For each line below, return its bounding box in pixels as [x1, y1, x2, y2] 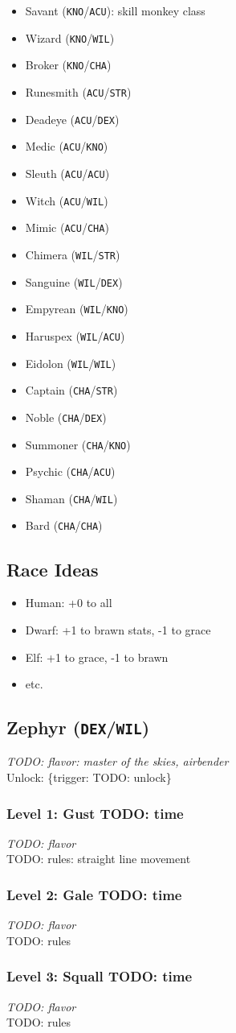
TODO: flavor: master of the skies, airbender [6, 753, 229, 770]
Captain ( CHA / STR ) [25, 382, 118, 399]
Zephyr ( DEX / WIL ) [6, 715, 150, 740]
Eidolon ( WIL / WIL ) [25, 354, 116, 371]
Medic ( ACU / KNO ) [25, 138, 108, 155]
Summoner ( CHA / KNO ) [25, 436, 131, 452]
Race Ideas [6, 556, 99, 581]
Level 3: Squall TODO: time [6, 966, 193, 986]
